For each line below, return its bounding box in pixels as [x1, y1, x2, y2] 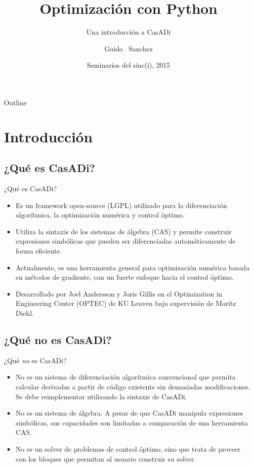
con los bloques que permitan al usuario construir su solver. [15, 453, 196, 464]
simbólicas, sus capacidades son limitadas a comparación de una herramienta [15, 417, 248, 427]
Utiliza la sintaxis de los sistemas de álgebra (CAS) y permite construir [15, 226, 232, 236]
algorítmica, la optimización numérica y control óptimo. [15, 210, 184, 220]
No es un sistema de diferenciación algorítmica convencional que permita [15, 372, 236, 382]
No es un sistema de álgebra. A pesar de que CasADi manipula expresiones [15, 408, 243, 418]
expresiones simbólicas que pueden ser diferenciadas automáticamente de [15, 236, 236, 246]
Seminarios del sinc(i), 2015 [86, 60, 170, 70]
